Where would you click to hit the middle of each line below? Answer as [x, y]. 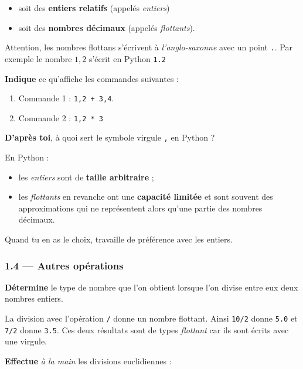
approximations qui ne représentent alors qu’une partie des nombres [140, 208]
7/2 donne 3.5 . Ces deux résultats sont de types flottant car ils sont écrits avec [147, 329]
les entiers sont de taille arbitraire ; [86, 177]
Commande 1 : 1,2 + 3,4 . [66, 98]
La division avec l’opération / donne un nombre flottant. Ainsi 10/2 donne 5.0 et [151, 318]
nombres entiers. [34, 298]
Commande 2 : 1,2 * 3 [61, 117]
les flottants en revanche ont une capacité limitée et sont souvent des [146, 197]
